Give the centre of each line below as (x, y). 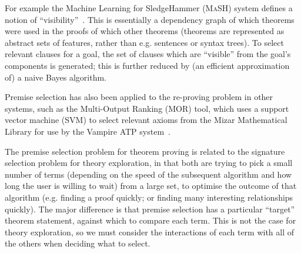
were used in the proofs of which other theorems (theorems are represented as (145, 31)
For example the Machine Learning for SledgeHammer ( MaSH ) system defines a (149, 8)
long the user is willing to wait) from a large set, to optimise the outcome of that (151, 186)
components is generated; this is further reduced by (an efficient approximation (147, 65)
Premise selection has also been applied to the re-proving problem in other (139, 97)
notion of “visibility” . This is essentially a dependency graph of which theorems (150, 19)
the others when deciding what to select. (78, 243)
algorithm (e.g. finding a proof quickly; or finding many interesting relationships (149, 197)
